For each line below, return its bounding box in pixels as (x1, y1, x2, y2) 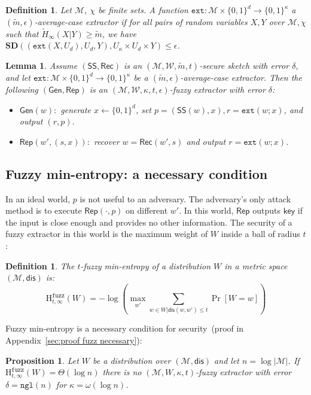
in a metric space (224, 259, 288, 272)
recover (93, 135, 120, 147)
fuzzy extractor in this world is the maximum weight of (5, 227, 208, 240)
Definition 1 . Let (5, 4, 72, 16)
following (5, 83, 38, 95)
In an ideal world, (5, 192, 71, 205)
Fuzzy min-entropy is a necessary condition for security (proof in (5, 322, 244, 335)
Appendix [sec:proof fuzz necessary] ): (5, 334, 142, 347)
